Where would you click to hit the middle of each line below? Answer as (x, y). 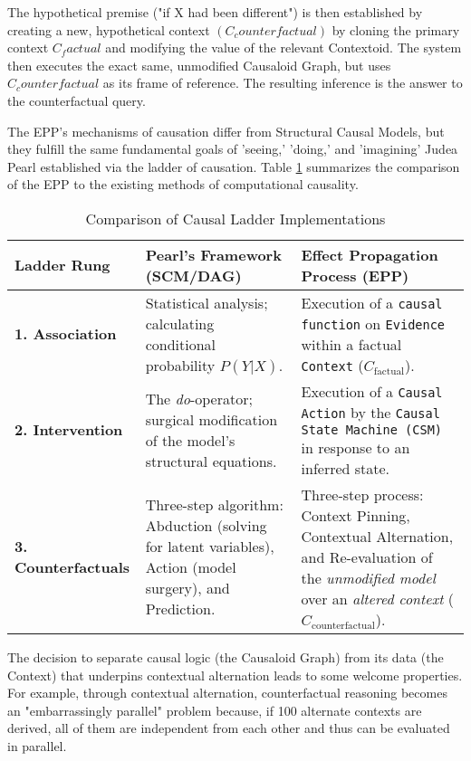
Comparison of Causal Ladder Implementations (235, 218)
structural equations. (211, 461)
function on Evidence (373, 323)
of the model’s (190, 440)
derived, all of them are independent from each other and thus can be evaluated (229, 728)
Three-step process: (362, 494)
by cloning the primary (396, 29)
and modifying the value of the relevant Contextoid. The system (284, 48)
